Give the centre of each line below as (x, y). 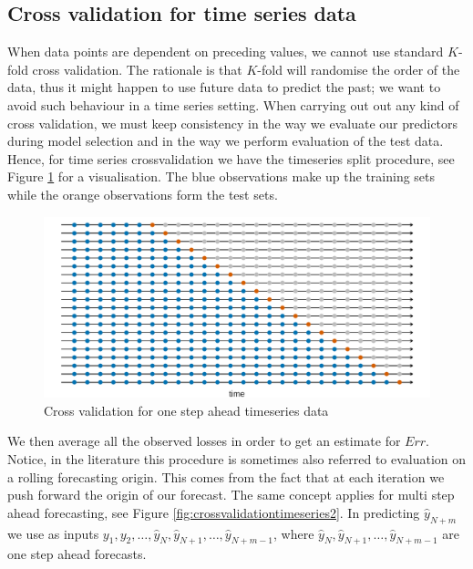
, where (294, 533)
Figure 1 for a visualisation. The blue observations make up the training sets (221, 176)
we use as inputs (53, 533)
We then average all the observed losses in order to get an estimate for (204, 441)
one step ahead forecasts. (77, 554)
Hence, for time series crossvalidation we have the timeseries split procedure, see (231, 158)
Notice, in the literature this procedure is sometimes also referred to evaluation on (237, 459)
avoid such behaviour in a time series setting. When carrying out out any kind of (233, 104)
